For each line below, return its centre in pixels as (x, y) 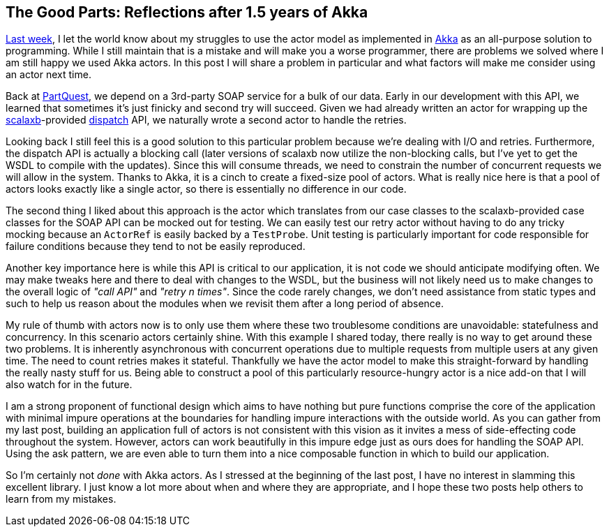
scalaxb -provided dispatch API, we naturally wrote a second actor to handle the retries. (206, 120)
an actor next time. (48, 75)
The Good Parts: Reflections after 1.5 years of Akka (187, 12)
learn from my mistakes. (61, 499)
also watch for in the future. (69, 385)
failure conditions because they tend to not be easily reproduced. (156, 246)
